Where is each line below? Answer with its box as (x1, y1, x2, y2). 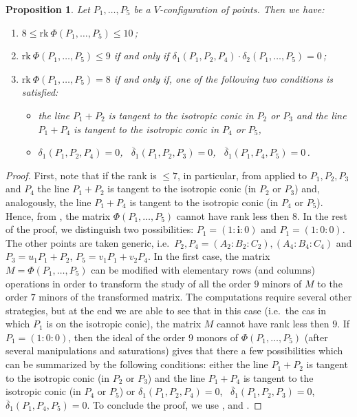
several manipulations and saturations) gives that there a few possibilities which (6, 343, 343, 358)
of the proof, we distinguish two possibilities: (6, 222, 194, 236)
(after (304, 329, 328, 344)
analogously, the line (6, 194, 91, 209)
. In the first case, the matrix (147, 249, 270, 263)
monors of (196, 329, 239, 344)
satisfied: (21, 85, 58, 99)
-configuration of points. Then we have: (159, 2, 325, 16)
